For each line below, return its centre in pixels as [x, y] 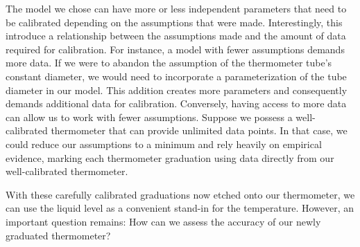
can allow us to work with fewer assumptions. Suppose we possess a [149, 117]
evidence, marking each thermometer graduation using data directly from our [170, 157]
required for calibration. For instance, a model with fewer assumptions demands [175, 49]
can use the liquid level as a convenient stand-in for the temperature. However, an [180, 208]
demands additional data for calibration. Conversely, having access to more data [176, 103]
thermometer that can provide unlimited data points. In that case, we [199, 130]
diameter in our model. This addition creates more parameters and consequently [177, 90]
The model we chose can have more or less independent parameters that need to [176, 8]
